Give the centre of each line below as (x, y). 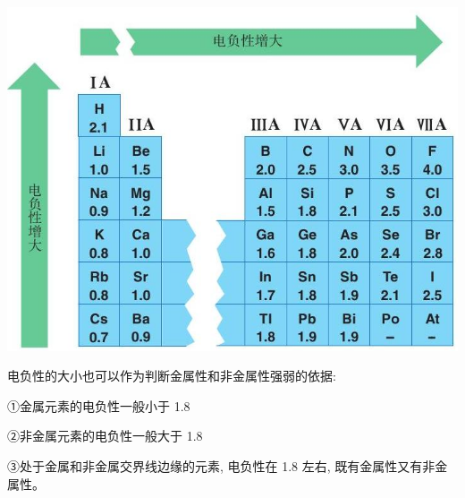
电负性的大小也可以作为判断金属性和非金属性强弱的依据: (172, 376)
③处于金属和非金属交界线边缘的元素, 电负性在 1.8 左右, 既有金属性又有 (215, 466)
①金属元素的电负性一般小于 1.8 (99, 405)
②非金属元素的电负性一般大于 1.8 (105, 436)
